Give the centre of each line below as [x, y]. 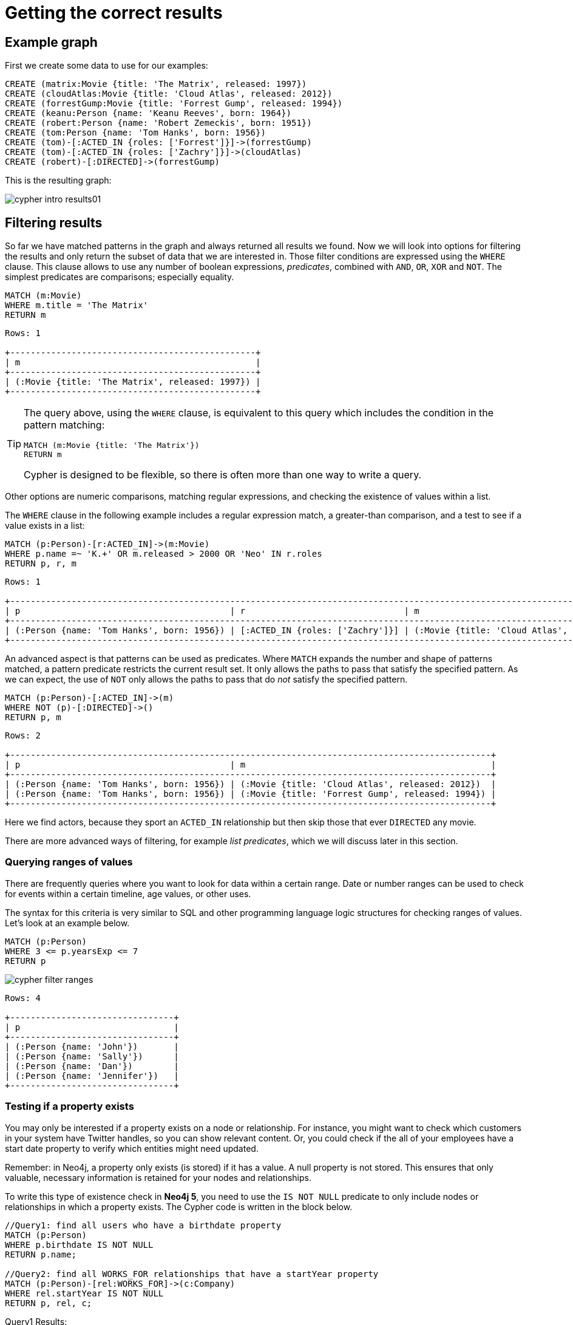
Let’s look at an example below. [67, 923]
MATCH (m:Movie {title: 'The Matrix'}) [112, 446]
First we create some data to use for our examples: [107, 66]
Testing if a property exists [70, 1106]
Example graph [51, 42]
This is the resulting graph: [58, 181]
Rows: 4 [23, 998]
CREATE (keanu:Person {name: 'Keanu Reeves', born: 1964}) [148, 113]
